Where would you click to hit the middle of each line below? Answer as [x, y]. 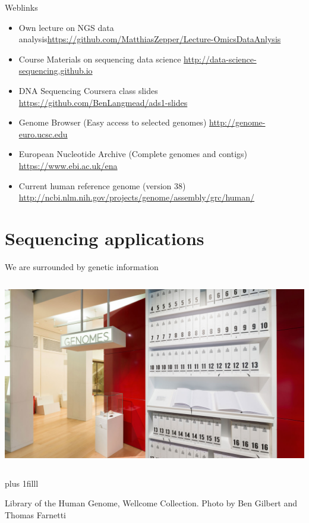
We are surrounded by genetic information [82, 266]
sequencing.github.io [56, 71]
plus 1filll [22, 483]
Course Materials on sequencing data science [100, 59]
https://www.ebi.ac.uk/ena [68, 165]
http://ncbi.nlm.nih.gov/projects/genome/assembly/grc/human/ [137, 197]
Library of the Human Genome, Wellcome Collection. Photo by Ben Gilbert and [151, 503]
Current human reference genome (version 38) [102, 185]
